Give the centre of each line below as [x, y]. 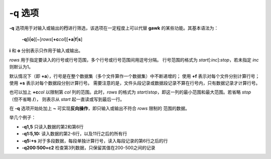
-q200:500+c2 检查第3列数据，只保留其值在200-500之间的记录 [89, 148]
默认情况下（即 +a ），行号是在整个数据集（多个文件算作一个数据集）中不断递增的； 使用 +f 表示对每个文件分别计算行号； [134, 76]
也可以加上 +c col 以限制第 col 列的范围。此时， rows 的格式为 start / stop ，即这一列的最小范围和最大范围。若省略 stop [130, 92]
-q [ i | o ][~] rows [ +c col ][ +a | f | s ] [52, 39]
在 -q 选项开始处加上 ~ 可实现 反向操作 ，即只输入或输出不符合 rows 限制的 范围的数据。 [100, 108]
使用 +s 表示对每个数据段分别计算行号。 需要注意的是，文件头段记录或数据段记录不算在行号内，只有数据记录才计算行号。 [135, 83]
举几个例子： [23, 117]
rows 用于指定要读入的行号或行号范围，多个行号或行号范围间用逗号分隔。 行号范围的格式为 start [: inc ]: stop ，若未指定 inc [134, 59]
